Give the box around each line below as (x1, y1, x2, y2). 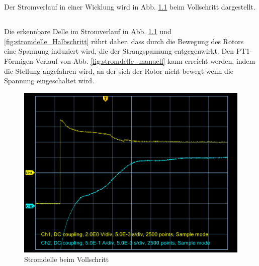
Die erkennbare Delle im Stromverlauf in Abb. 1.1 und (4, 26, 171, 37)
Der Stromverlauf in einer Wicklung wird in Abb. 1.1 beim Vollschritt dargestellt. (4, 2, 255, 12)
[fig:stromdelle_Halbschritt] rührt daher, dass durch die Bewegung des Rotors (4, 36, 244, 46)
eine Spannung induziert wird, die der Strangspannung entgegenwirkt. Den (4, 46, 234, 56)
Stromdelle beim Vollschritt (24, 254, 109, 264)
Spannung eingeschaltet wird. (4, 75, 95, 86)
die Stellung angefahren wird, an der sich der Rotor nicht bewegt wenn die (4, 65, 233, 76)
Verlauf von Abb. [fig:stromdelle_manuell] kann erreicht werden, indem (35, 55, 255, 66)
